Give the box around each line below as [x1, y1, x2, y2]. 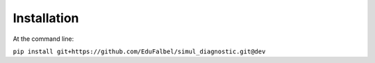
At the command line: [12, 35, 74, 43]
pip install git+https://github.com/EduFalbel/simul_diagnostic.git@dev [12, 47, 266, 55]
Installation [12, 10, 79, 26]
